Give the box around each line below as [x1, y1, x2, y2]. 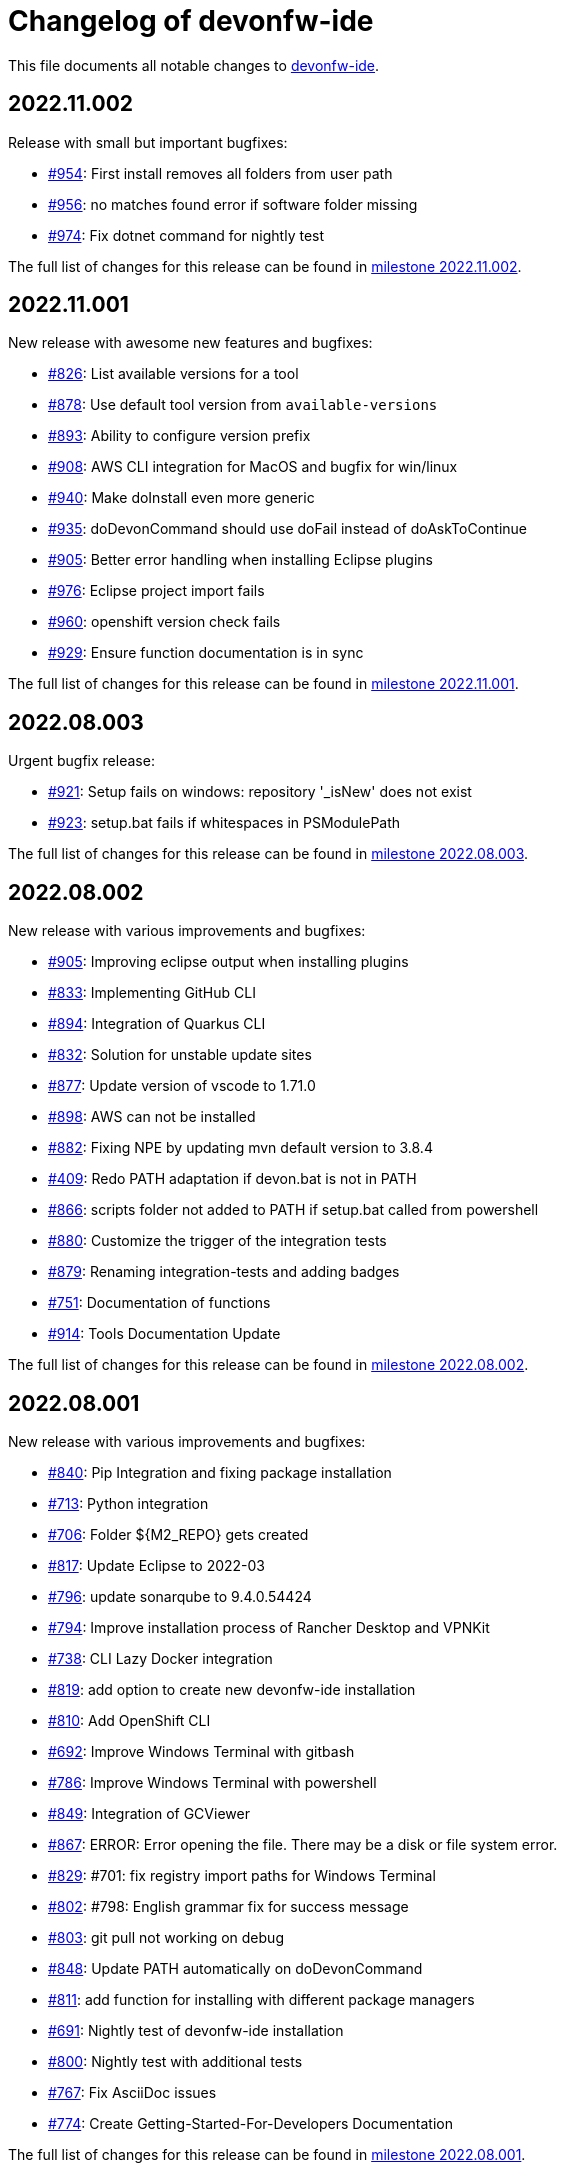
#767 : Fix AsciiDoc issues [48, 2083, 217, 2101]
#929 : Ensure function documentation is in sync [48, 644, 364, 662]
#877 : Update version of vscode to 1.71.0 [48, 1077, 316, 1095]
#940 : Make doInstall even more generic [48, 489, 315, 507]
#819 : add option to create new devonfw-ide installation [48, 1680, 416, 1698]
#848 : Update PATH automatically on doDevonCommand [48, 1959, 423, 1977]
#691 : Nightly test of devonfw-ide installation [48, 2021, 344, 2039]
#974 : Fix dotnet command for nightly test [48, 226, 325, 244]
